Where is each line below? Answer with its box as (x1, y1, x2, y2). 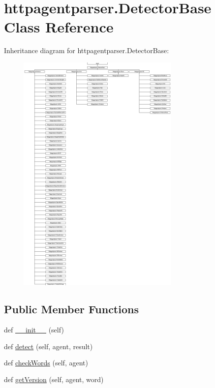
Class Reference (4, 17, 114, 37)
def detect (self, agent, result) (4, 341, 93, 351)
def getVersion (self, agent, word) (4, 374, 104, 385)
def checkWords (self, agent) (4, 358, 88, 368)
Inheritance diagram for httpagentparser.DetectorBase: (4, 45, 169, 56)
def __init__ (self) (4, 325, 64, 335)
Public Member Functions (4, 301, 139, 317)
